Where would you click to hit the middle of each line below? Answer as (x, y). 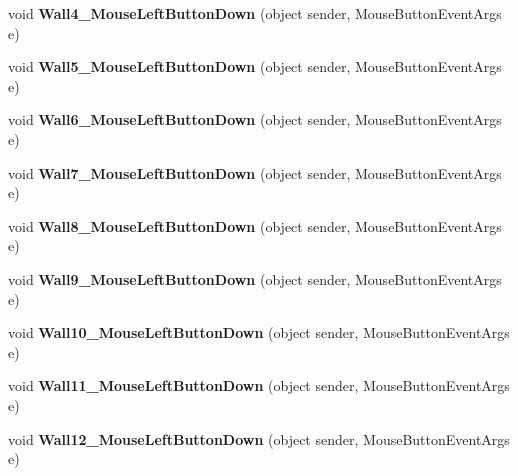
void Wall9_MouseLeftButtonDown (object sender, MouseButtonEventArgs (255, 278)
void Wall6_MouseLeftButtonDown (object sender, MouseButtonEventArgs (255, 119)
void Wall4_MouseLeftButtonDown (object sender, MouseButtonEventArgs (255, 13)
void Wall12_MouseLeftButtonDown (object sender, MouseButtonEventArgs (259, 438)
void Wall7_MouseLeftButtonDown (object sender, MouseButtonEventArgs (255, 172)
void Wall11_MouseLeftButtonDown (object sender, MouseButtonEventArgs (259, 385)
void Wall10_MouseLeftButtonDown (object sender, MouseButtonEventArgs (259, 332)
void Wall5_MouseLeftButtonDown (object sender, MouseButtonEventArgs (255, 66)
